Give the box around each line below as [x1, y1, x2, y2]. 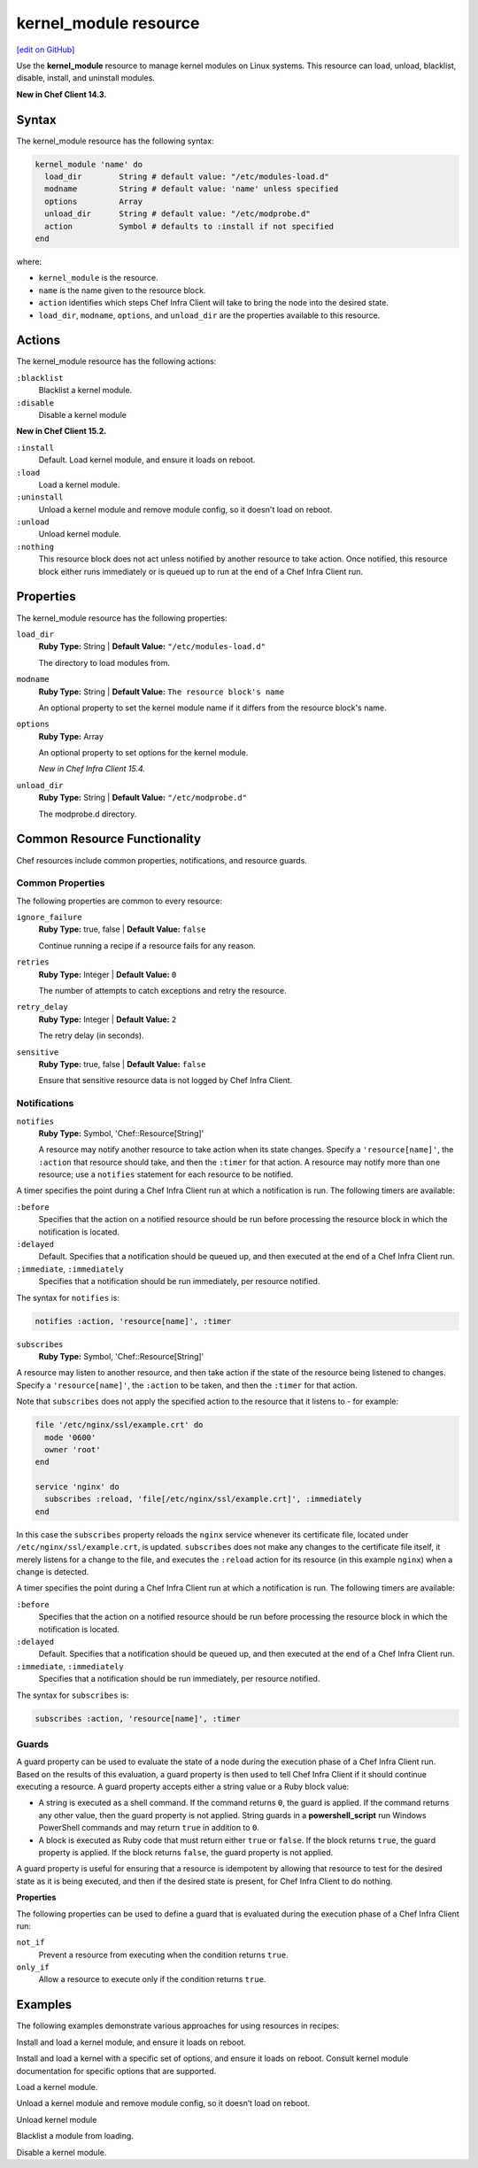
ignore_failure [16, 912, 83, 923]
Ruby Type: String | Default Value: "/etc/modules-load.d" [38, 641, 266, 652]
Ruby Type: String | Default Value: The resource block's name [38, 686, 285, 697]
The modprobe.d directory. [38, 809, 137, 819]
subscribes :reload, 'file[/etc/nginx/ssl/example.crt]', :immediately [44, 1494, 362, 1505]
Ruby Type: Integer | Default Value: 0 [38, 969, 177, 979]
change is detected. [16, 1567, 89, 1576]
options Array [44, 196, 143, 206]
